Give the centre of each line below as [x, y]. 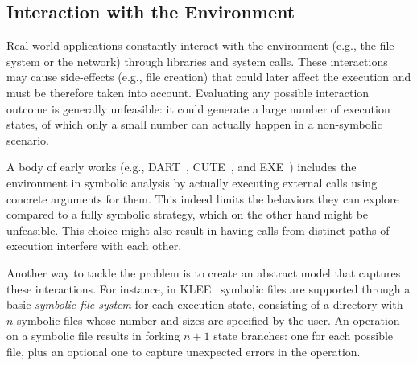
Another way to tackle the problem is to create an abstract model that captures [204, 272]
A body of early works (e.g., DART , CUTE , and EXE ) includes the [182, 167]
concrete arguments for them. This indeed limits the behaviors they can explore [203, 198]
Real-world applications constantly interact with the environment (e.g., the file [200, 45]
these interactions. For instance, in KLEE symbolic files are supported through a [208, 288]
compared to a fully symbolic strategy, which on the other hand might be [188, 214]
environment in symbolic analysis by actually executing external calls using [192, 182]
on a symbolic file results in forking [93, 336]
